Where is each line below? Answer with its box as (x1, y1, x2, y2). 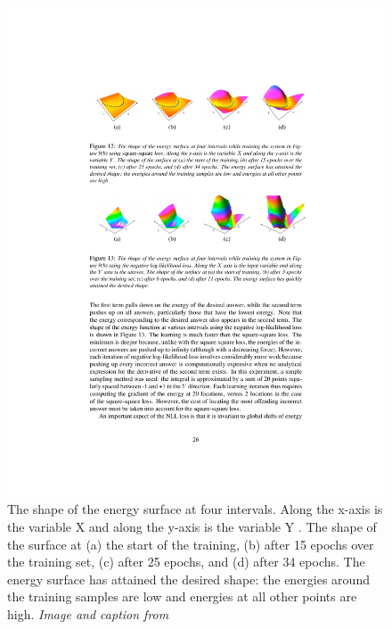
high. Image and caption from (7, 605, 169, 624)
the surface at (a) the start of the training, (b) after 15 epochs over (7, 534, 374, 553)
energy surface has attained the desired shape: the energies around (7, 569, 370, 588)
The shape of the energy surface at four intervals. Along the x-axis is (7, 500, 383, 518)
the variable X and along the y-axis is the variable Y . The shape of (7, 517, 377, 536)
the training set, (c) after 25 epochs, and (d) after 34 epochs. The (7, 552, 365, 571)
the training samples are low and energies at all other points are (7, 587, 357, 606)
